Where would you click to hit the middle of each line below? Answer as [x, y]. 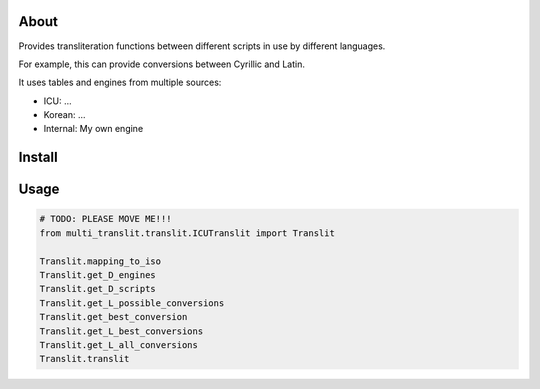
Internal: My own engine [93, 129]
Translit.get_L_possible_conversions [132, 303]
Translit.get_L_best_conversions [121, 331]
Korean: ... [64, 115]
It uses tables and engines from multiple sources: [120, 82]
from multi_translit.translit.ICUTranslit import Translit [187, 233]
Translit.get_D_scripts [98, 289]
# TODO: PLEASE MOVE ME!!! [105, 219]
